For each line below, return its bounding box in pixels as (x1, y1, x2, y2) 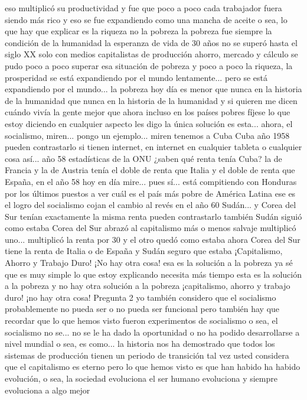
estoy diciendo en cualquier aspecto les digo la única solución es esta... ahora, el (5, 117, 293, 129)
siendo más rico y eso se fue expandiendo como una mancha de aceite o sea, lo (5, 13, 288, 25)
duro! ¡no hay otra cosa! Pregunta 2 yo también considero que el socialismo (5, 291, 276, 303)
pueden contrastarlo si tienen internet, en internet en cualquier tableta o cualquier (5, 141, 302, 153)
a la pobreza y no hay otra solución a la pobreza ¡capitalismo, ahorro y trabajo (5, 279, 290, 292)
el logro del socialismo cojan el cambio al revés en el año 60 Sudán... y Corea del (5, 199, 296, 211)
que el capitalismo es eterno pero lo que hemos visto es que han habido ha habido (5, 360, 301, 373)
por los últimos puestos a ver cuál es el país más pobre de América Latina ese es (5, 187, 296, 199)
